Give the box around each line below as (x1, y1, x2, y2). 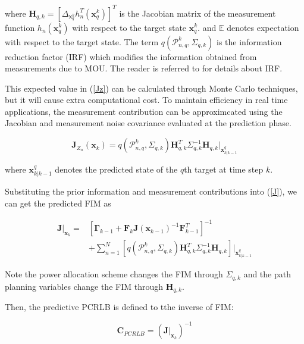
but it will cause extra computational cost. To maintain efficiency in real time (5, 93, 288, 106)
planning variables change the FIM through (5, 280, 163, 292)
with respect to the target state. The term (5, 35, 159, 48)
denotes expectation (227, 21, 299, 33)
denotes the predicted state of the (55, 163, 178, 176)
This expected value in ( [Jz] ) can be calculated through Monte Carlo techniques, (5, 82, 298, 94)
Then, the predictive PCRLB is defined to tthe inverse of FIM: (5, 301, 234, 313)
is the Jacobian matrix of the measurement (119, 7, 276, 19)
